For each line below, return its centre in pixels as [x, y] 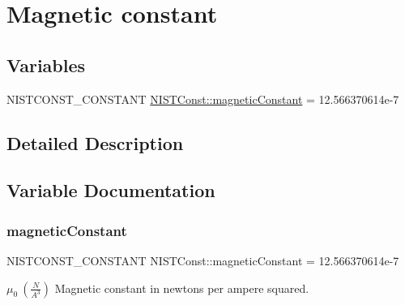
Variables [46, 64]
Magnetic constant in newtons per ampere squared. [182, 288]
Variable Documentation [111, 190]
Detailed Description [95, 142]
